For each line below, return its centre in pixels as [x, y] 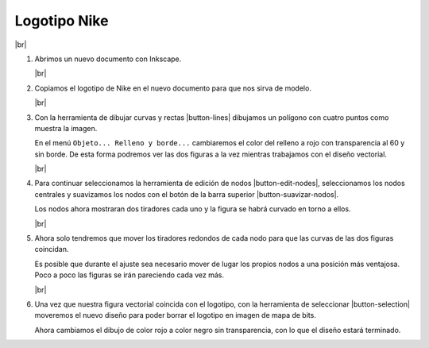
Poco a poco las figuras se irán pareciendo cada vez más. [129, 275]
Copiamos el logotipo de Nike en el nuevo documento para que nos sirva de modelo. [173, 88]
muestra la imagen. [66, 128]
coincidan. [52, 249]
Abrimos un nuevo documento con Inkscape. [108, 59]
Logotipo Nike [62, 21]
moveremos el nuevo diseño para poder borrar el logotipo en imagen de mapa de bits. [176, 315]
